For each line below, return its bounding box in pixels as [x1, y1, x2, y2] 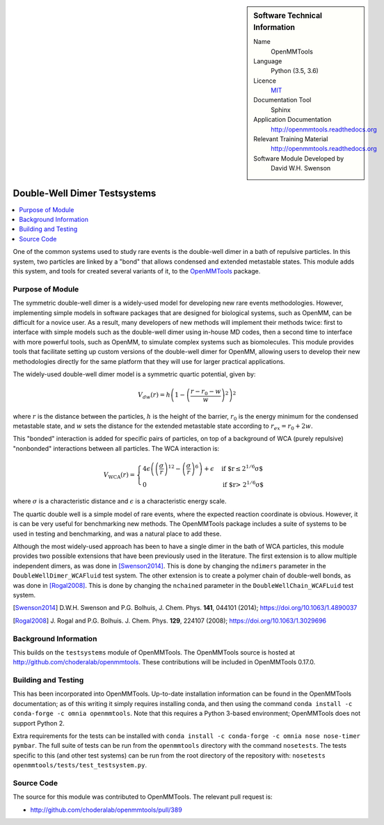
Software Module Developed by [253, 154, 344, 163]
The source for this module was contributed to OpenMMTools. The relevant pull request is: [13, 793, 273, 801]
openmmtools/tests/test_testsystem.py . [13, 761, 147, 769]
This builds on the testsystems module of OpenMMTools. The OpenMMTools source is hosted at [13, 648, 296, 657]
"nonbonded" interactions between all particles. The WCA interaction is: [13, 444, 220, 452]
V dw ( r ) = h [138, 391, 170, 401]
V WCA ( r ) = [103, 470, 136, 480]
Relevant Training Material [253, 135, 328, 143]
